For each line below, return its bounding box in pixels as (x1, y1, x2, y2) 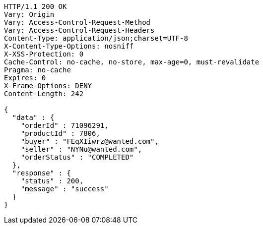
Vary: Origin (4, 10, 55, 18)
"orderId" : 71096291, (20, 121, 109, 129)
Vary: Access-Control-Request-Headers (4, 26, 155, 34)
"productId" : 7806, (20, 129, 100, 137)
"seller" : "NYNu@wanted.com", (20, 145, 142, 153)
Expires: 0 (4, 74, 46, 82)
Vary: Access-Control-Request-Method (4, 18, 151, 26)
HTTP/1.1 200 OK (4, 2, 67, 10)
